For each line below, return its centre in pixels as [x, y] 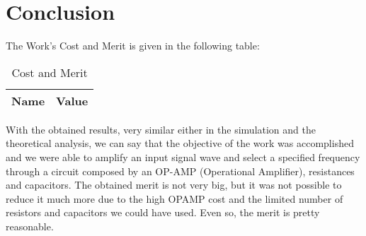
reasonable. [30, 226]
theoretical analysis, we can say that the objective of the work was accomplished [180, 143]
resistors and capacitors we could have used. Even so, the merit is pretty [163, 212]
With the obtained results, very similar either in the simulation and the [161, 129]
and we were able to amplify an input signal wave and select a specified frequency [183, 157]
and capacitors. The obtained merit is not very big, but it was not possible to [174, 185]
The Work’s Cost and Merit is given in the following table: [133, 46]
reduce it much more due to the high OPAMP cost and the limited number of [175, 198]
